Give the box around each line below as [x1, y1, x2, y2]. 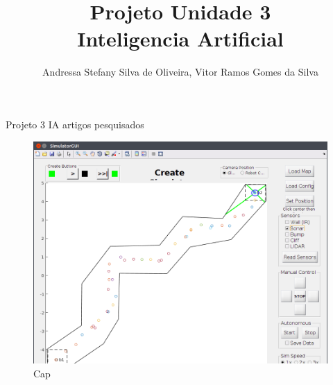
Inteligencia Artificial [77, 24, 284, 53]
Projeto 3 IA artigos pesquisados [6, 117, 144, 131]
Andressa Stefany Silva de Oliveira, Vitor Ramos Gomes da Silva [42, 65, 318, 79]
